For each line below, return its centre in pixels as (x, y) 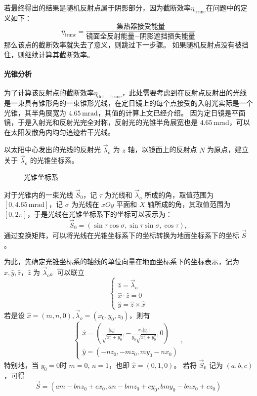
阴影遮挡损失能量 (168, 37)
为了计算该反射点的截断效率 (49, 93)
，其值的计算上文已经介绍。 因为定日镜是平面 (171, 112)
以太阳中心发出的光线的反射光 (52, 149)
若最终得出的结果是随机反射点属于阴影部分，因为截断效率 (97, 7)
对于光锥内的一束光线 (39, 194)
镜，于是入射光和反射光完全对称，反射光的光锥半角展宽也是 (101, 122)
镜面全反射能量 (110, 37)
